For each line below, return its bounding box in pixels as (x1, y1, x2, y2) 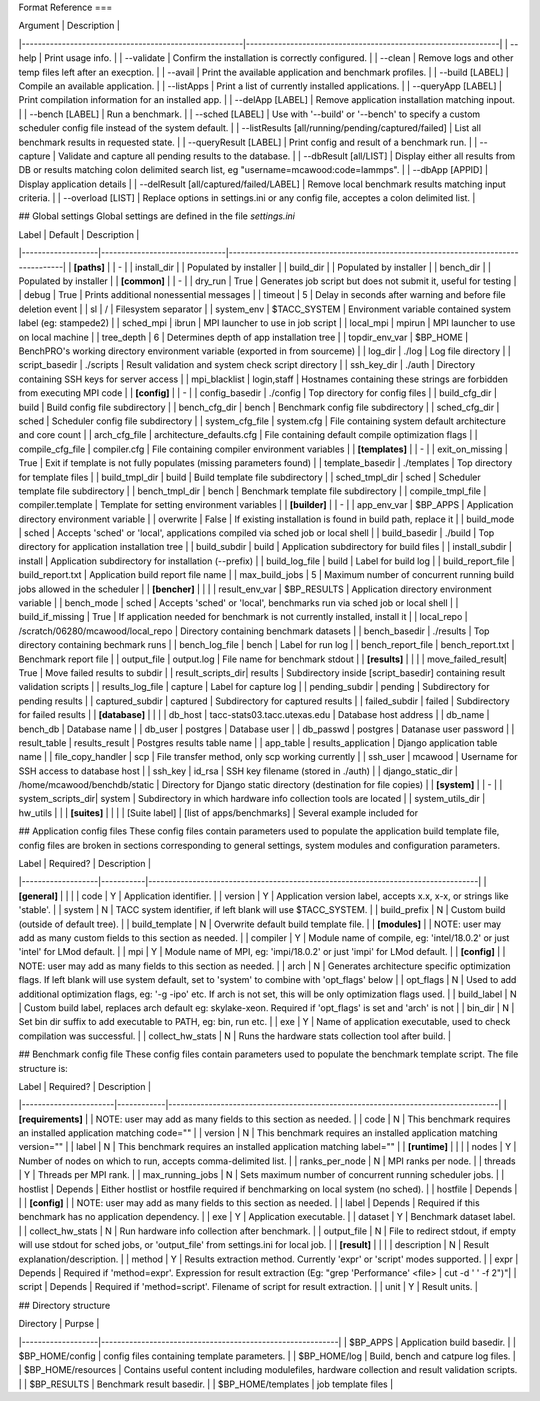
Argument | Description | (18, 20, 120, 32)
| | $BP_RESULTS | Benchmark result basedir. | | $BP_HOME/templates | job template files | (18, 1378, 394, 1390)
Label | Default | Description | (18, 228, 140, 240)
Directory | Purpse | (18, 1318, 100, 1330)
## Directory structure (18, 1299, 111, 1311)
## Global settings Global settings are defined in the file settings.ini (18, 210, 295, 222)
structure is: (18, 1062, 69, 1074)
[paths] (73, 261, 105, 273)
